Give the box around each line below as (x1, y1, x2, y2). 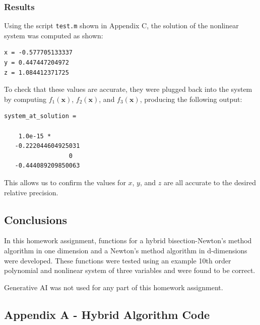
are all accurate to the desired (163, 177, 256, 187)
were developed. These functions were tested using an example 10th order (4, 255, 231, 265)
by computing (4, 93, 47, 104)
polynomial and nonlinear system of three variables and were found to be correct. (4, 265, 255, 276)
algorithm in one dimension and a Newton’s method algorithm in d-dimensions (4, 245, 247, 255)
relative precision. (4, 187, 58, 197)
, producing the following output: (140, 93, 242, 104)
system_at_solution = (4, 113, 77, 120)
